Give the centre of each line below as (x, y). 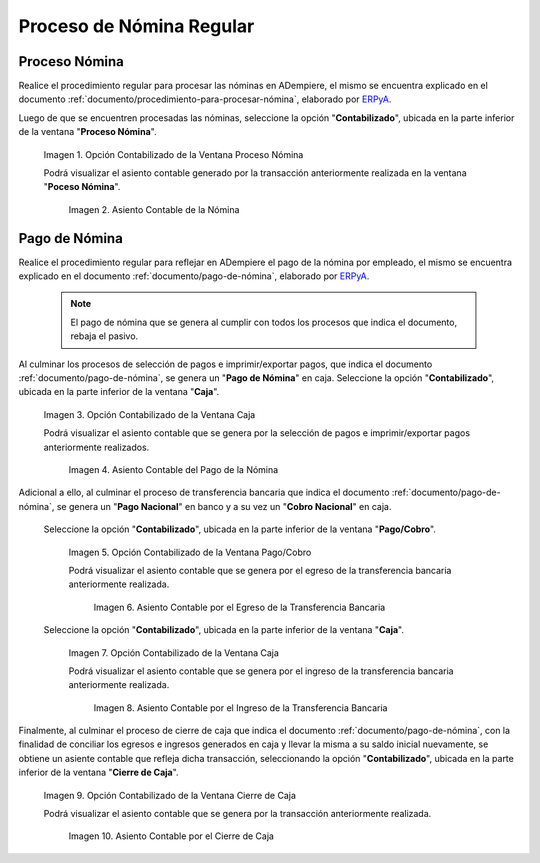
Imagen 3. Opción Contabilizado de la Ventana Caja (149, 414)
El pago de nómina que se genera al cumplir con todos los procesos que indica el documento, (264, 322)
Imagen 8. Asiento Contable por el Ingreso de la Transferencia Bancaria (240, 707)
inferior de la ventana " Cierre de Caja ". (98, 772)
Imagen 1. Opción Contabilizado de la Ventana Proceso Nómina (173, 154)
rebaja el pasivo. (104, 336)
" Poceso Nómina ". (82, 187)
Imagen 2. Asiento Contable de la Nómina (154, 209)
